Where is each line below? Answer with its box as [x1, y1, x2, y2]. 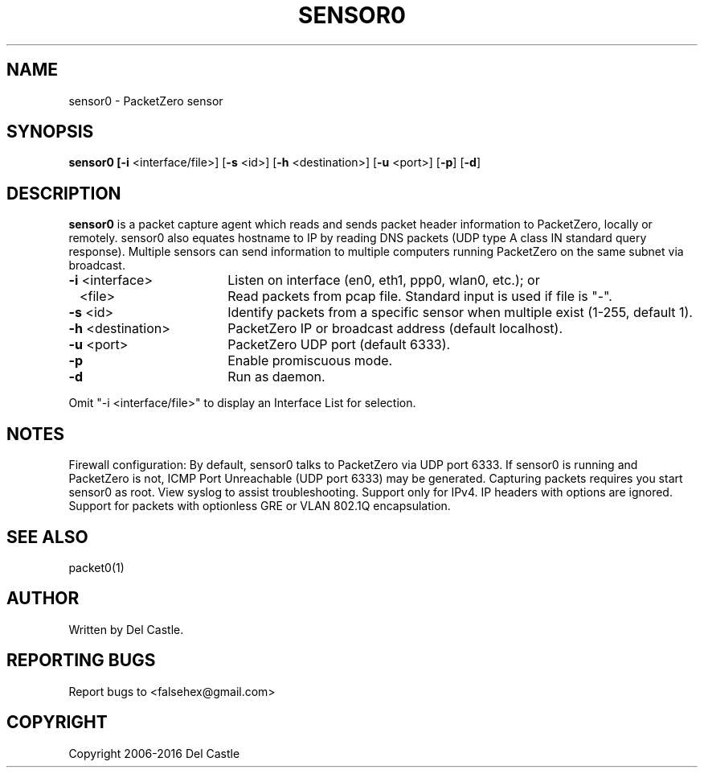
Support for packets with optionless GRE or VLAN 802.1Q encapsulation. [68, 499, 451, 513]
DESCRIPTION [6, 183, 121, 204]
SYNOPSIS [6, 121, 94, 142]
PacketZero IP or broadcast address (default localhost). [227, 320, 563, 337]
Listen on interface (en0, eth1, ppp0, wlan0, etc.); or [227, 272, 540, 289]
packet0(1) [68, 560, 125, 574]
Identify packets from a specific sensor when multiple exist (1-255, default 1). [227, 304, 693, 321]
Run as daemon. [227, 368, 325, 385]
